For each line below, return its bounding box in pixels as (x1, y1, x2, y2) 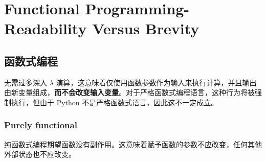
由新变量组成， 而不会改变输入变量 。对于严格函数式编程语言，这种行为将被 (4, 87, 255, 98)
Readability (4, 18, 87, 39)
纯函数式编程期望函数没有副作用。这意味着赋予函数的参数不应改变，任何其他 (4, 138, 262, 149)
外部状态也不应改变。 (4, 149, 76, 159)
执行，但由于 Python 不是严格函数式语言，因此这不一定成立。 (11, 97, 218, 107)
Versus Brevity (92, 18, 199, 39)
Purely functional (4, 119, 77, 131)
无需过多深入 (4, 77, 47, 87)
